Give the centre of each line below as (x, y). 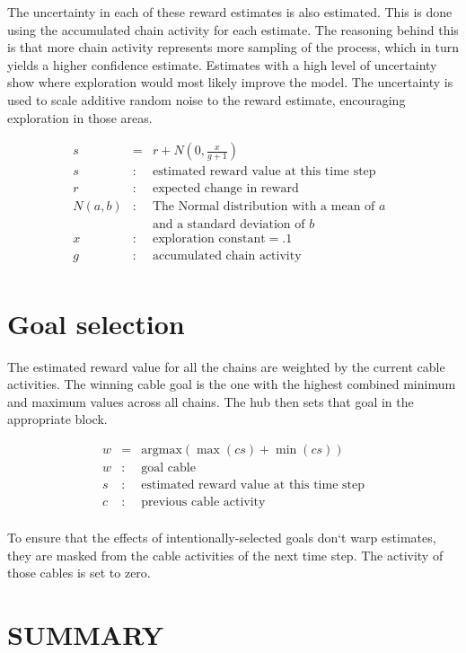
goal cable (168, 468)
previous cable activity (203, 503)
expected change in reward (225, 189)
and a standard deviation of (229, 225)
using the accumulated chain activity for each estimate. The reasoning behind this (233, 29)
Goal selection (96, 323)
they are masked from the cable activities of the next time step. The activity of (225, 555)
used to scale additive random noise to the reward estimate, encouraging (207, 99)
